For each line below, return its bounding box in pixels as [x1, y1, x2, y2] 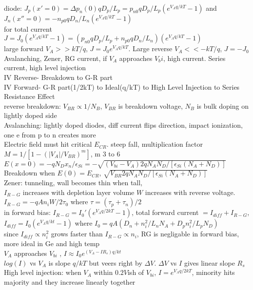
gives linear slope [184, 257, 235, 268]
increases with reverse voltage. [145, 187, 235, 197]
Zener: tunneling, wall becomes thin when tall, [4, 177, 143, 188]
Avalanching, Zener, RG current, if [4, 53, 107, 63]
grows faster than [51, 229, 103, 239]
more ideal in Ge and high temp [4, 238, 100, 249]
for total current [4, 23, 52, 34]
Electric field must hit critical [4, 139, 92, 149]
